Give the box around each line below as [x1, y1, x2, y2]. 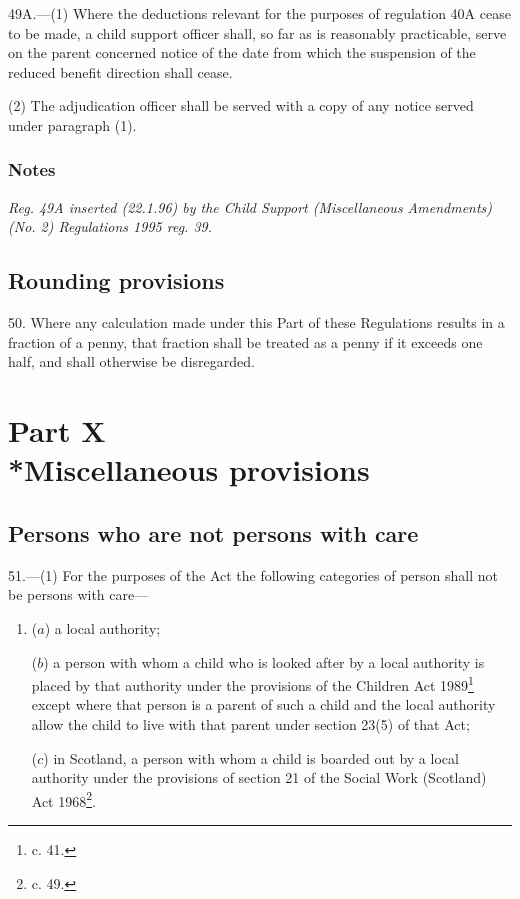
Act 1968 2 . [31, 787, 96, 811]
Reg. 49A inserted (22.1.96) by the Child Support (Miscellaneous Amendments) [8, 196, 493, 217]
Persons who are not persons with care [8, 517, 419, 548]
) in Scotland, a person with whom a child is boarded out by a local [43, 747, 459, 768]
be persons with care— [8, 584, 149, 605]
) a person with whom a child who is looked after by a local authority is [43, 651, 485, 672]
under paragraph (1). [8, 114, 137, 135]
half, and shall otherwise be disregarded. [8, 351, 255, 372]
